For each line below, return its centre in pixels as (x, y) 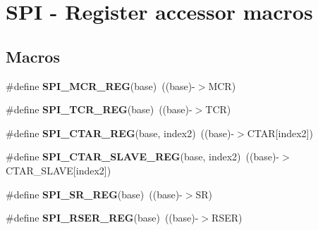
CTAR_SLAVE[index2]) (59, 170)
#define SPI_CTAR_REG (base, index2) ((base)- (120, 133)
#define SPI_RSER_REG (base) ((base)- (102, 218)
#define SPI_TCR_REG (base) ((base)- (99, 109)
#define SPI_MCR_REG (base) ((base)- (100, 85)
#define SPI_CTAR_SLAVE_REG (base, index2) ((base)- (143, 156)
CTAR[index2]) (280, 133)
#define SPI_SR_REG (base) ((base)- (94, 194)
